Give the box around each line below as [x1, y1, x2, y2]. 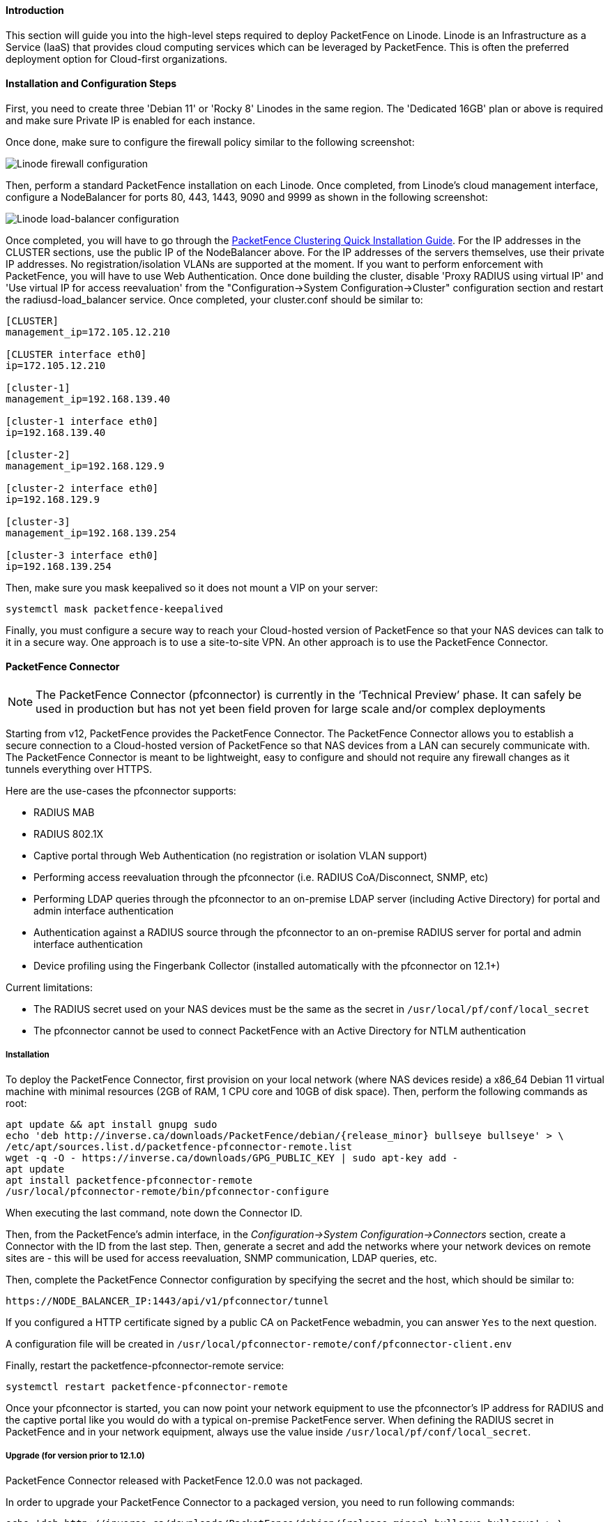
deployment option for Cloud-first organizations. [6, 52, 228, 65]
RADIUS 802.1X [33, 828, 103, 841]
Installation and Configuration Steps [6, 77, 177, 90]
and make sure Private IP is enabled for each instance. [6, 114, 256, 126]
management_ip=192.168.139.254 [6, 527, 176, 538]
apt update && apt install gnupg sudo [6, 1118, 218, 1130]
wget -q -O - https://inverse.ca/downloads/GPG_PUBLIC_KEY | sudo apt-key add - [6, 1152, 459, 1163]
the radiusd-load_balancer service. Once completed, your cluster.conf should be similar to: [6, 293, 423, 306]
